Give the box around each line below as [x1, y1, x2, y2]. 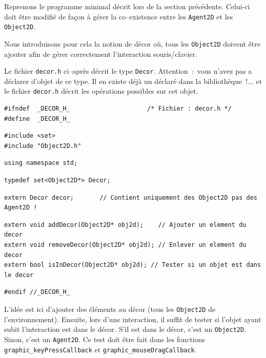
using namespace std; [4, 159, 78, 167]
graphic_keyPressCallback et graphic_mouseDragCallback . [4, 344, 197, 354]
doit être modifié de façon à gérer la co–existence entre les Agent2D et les [4, 11, 233, 22]
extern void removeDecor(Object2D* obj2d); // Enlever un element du [4, 241, 247, 248]
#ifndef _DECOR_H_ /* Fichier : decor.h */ [4, 105, 232, 113]
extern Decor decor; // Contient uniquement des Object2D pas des [4, 194, 257, 201]
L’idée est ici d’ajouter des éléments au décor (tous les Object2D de [4, 303, 216, 314]
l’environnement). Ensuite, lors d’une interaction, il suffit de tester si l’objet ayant [4, 313, 261, 324]
